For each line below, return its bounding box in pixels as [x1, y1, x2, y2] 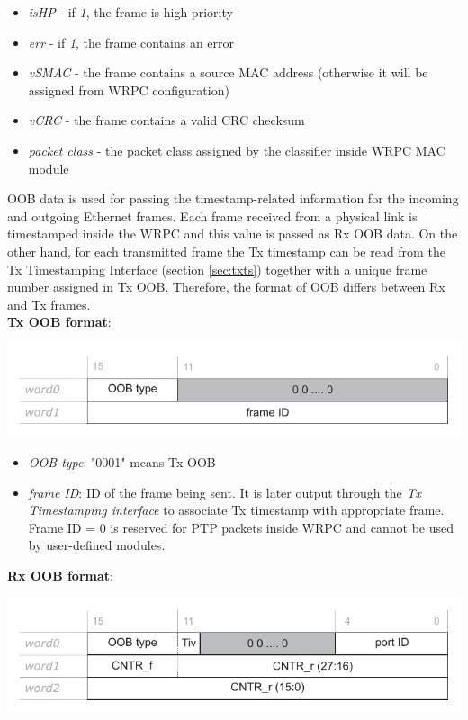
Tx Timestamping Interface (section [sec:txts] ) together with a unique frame [7, 259, 427, 278]
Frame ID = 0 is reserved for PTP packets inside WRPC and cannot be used [28, 517, 454, 536]
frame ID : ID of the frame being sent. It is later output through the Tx [28, 482, 421, 501]
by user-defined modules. [28, 535, 166, 554]
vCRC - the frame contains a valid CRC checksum [28, 111, 305, 130]
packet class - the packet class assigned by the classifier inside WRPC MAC [28, 140, 445, 159]
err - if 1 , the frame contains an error [28, 32, 235, 51]
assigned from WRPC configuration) [28, 80, 229, 99]
